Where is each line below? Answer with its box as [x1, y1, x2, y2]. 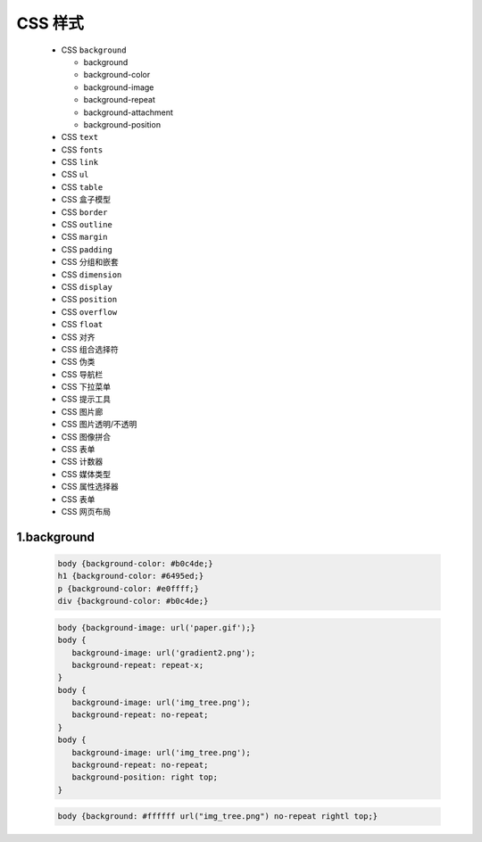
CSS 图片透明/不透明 [61, 419, 137, 430]
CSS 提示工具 [61, 393, 112, 405]
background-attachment [83, 107, 174, 118]
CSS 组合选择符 [61, 343, 120, 354]
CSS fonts [61, 144, 104, 155]
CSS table [61, 181, 104, 192]
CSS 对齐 [61, 331, 96, 343]
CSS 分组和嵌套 [61, 257, 120, 268]
